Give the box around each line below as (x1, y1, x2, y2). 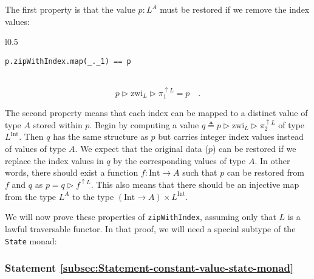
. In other (254, 154, 290, 167)
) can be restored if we (213, 142, 296, 155)
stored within (33, 118, 83, 131)
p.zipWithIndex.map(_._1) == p (5, 57, 131, 66)
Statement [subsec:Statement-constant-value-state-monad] (5, 260, 294, 275)
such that (182, 166, 217, 179)
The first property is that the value (5, 3, 135, 15)
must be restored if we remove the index (160, 3, 310, 15)
